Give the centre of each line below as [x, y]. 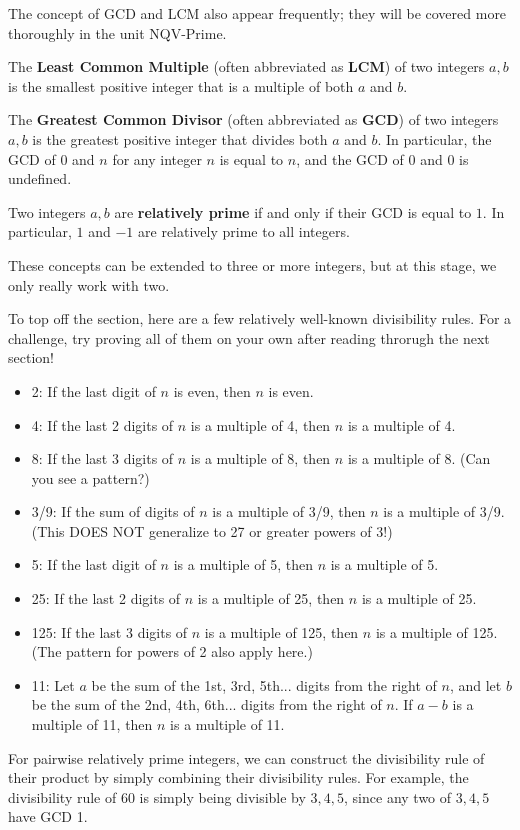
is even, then [212, 390]
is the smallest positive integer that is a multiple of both [181, 85]
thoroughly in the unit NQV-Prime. [117, 32]
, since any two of [398, 796]
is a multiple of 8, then [260, 458]
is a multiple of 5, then [243, 564]
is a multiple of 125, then [281, 631]
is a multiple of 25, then [271, 598]
